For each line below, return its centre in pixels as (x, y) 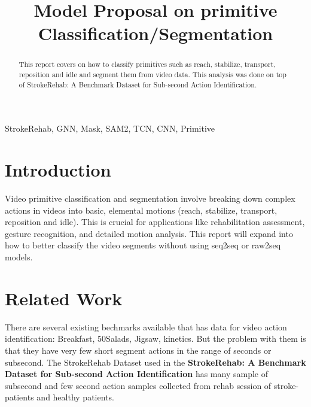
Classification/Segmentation (155, 33)
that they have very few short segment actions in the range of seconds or (138, 350)
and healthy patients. (75, 397)
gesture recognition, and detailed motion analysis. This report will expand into (149, 233)
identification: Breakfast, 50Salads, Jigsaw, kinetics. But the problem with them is (155, 338)
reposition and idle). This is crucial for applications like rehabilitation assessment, (155, 222)
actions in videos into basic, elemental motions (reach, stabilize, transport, (141, 210)
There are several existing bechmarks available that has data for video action (146, 326)
